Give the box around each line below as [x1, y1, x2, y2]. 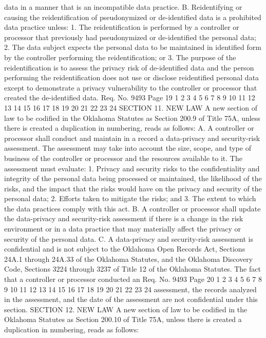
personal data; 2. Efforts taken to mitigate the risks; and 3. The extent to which [4, 193, 256, 204]
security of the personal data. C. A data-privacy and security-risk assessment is [4, 233, 254, 244]
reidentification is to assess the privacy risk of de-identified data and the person [4, 62, 254, 73]
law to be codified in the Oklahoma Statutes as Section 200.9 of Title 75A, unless [4, 112, 260, 123]
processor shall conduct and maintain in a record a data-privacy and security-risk [4, 132, 260, 143]
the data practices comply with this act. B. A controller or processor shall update [4, 203, 261, 214]
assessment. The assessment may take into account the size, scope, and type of [4, 143, 251, 153]
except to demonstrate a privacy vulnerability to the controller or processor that [4, 82, 257, 93]
